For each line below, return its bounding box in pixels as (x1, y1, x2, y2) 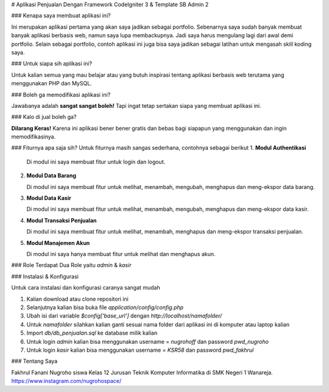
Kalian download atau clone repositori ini (26, 295, 129, 302)
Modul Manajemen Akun (26, 239, 90, 246)
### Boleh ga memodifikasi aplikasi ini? (11, 91, 111, 98)
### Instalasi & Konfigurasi (11, 273, 79, 280)
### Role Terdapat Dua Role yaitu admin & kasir (11, 262, 132, 269)
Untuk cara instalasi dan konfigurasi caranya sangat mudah (11, 284, 161, 291)
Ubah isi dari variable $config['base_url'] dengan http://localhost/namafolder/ (26, 312, 222, 319)
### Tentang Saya (11, 357, 58, 365)
